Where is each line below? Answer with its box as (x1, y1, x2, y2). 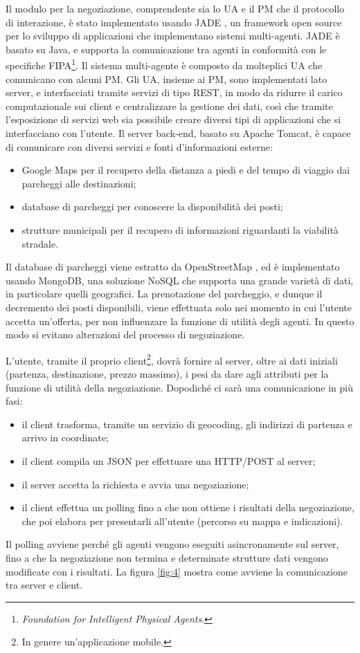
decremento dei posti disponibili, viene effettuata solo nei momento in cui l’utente (6, 300, 352, 314)
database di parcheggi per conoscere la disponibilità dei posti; (21, 199, 283, 214)
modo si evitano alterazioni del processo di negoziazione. (6, 327, 245, 342)
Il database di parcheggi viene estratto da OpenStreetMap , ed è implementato (6, 259, 340, 274)
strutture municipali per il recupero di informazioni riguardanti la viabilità (21, 222, 339, 237)
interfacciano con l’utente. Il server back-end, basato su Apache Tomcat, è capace (6, 126, 351, 140)
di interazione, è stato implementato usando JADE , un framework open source (6, 15, 342, 29)
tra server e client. (6, 578, 83, 592)
